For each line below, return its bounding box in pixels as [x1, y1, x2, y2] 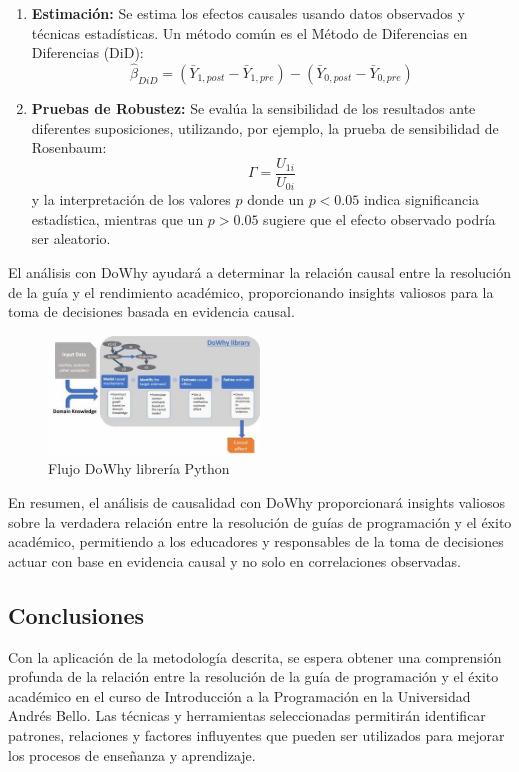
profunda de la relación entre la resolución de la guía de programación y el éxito [8, 666, 499, 687]
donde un [247, 189, 304, 210]
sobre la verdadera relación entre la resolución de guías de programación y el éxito [8, 511, 512, 532]
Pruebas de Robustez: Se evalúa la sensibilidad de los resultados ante [31, 98, 476, 118]
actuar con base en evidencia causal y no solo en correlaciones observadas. [8, 550, 461, 571]
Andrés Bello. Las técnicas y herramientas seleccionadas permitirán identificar [8, 705, 486, 726]
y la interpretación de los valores [31, 189, 231, 210]
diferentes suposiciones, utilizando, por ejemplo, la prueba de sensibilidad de [31, 117, 499, 138]
